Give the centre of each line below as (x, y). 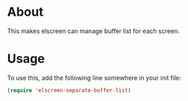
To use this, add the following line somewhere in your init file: (94, 78)
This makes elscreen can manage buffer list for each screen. (93, 31)
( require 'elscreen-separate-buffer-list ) (69, 90)
